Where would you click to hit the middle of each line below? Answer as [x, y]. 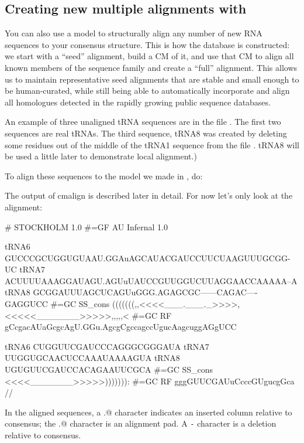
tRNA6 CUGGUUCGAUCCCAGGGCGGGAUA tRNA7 [107, 346]
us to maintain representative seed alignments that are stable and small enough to [152, 79]
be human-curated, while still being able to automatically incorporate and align [147, 91]
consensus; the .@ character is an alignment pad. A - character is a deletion [141, 423]
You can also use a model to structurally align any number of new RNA [134, 33]
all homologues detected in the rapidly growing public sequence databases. [138, 102]
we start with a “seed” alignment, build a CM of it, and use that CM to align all [149, 56]
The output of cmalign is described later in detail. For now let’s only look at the [149, 195]
